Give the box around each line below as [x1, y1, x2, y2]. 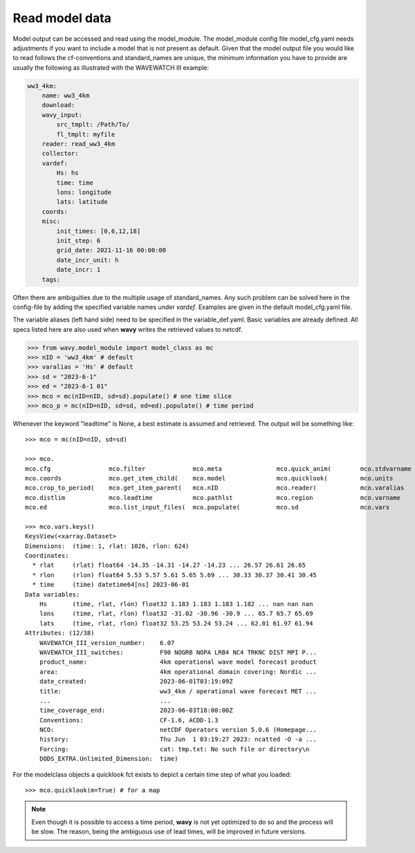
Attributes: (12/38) [25, 629, 95, 637]
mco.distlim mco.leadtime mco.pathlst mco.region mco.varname [25, 494, 401, 501]
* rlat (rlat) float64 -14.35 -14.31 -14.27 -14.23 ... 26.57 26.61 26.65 [32, 561, 306, 570]
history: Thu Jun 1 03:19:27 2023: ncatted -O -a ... [39, 735, 317, 743]
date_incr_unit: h [56, 256, 119, 264]
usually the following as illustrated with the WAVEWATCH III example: [12, 63, 210, 72]
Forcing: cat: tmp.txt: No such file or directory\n [39, 745, 310, 753]
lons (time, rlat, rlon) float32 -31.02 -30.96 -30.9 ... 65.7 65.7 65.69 [39, 610, 313, 618]
